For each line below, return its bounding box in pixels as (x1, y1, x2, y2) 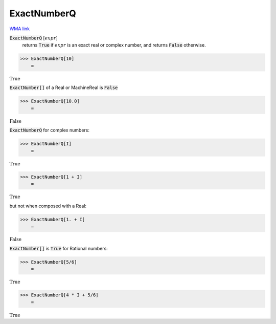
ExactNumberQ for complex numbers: (9, 127, 89, 133)
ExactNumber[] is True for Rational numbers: (9, 245, 108, 251)
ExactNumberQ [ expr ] (9, 35, 58, 41)
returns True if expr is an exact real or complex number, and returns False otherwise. (22, 42, 206, 48)
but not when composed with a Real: (9, 203, 87, 209)
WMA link (9, 26, 30, 32)
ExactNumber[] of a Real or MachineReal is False (9, 84, 118, 91)
